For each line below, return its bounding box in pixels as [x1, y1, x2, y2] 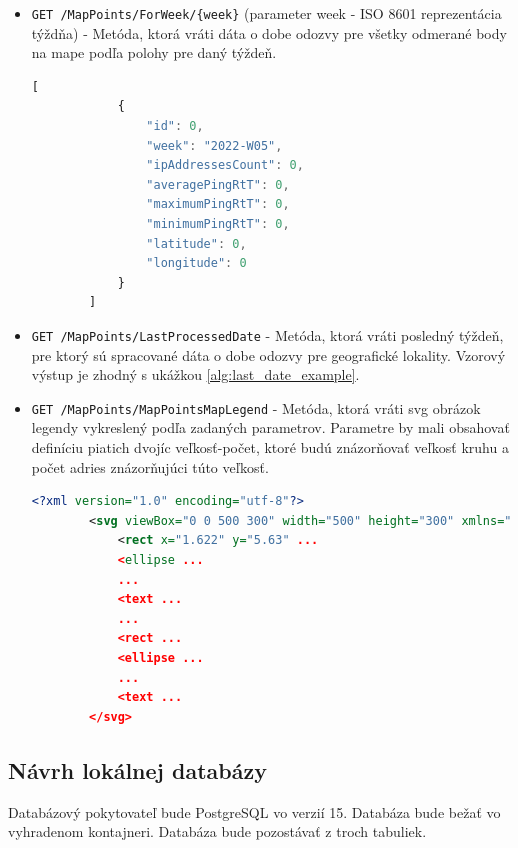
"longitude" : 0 [146, 256, 247, 271]
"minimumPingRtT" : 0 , [146, 217, 290, 231]
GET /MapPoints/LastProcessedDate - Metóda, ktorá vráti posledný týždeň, [31, 324, 504, 345]
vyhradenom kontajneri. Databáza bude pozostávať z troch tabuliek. [8, 821, 427, 842]
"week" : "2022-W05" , [146, 138, 283, 153]
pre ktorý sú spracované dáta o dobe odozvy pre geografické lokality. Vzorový [31, 344, 506, 365]
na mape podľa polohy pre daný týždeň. [31, 42, 277, 63]
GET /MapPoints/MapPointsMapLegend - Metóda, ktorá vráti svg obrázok [31, 397, 481, 418]
